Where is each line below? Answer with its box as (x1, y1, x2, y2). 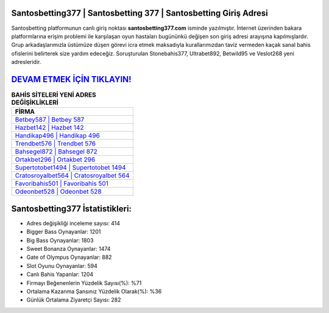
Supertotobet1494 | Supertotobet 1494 (15, 163, 126, 172)
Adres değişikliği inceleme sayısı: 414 (26, 219, 120, 227)
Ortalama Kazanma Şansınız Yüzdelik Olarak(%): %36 (26, 288, 162, 295)
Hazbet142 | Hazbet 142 (15, 124, 84, 132)
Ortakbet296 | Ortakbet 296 (15, 155, 96, 164)
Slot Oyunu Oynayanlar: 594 (26, 262, 97, 269)
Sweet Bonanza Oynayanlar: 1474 (26, 245, 111, 253)
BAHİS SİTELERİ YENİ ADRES (11, 91, 97, 99)
